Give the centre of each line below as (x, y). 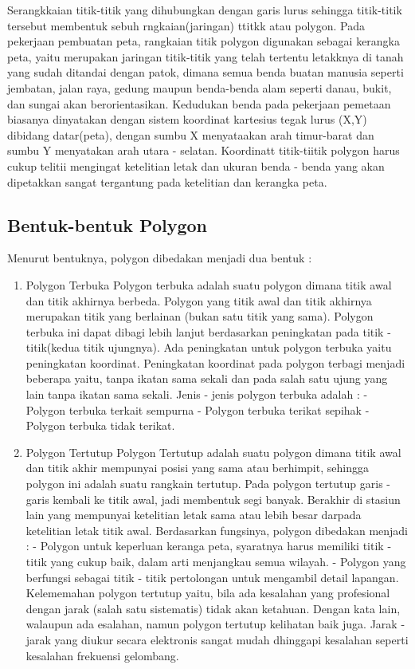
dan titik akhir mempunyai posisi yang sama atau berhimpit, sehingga (197, 468)
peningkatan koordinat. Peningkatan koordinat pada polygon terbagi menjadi (215, 362)
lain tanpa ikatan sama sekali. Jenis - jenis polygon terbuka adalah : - (197, 394)
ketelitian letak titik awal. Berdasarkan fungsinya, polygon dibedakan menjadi (217, 530)
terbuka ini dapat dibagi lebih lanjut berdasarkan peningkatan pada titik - (208, 331)
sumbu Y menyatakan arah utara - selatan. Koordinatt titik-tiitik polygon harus (204, 150)
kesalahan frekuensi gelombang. (102, 655)
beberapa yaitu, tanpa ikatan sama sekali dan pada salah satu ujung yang (207, 378)
